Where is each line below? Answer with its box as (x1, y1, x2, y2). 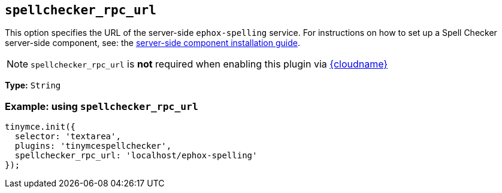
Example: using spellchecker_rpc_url (5, 100, 198, 112)
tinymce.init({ (5, 122, 76, 132)
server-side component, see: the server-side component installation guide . (5, 38, 301, 48)
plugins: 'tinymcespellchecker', (14, 141, 172, 151)
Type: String (5, 80, 61, 91)
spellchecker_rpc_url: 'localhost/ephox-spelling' (14, 151, 258, 161)
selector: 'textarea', (14, 131, 121, 142)
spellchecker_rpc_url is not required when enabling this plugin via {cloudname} (31, 58, 388, 71)
